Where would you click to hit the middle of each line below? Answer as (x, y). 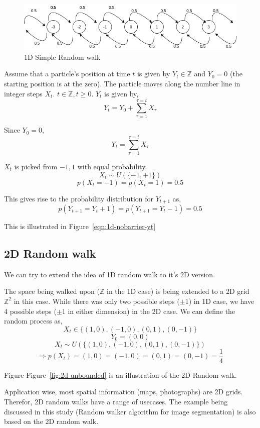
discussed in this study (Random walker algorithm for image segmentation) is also (130, 411)
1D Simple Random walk (62, 57)
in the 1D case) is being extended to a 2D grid (178, 291)
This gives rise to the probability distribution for (79, 198)
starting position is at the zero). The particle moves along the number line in (122, 83)
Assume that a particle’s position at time (67, 74)
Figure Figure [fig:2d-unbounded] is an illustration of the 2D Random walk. (120, 374)
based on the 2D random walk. (51, 421)
